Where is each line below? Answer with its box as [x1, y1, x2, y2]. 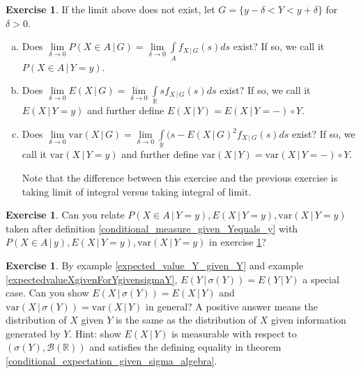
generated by [6, 326, 61, 340]
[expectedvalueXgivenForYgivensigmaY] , [6, 271, 178, 286]
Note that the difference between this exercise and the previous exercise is [22, 170, 338, 184]
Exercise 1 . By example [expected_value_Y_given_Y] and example [6, 257, 304, 272]
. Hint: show [69, 326, 121, 340]
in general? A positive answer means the [146, 299, 318, 313]
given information [271, 312, 346, 327]
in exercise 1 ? [209, 235, 266, 249]
